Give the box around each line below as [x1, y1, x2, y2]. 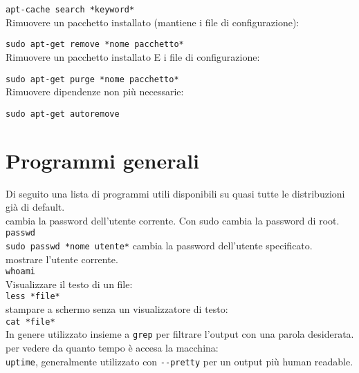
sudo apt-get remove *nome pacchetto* [6, 39, 184, 50]
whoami [6, 267, 35, 277]
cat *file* [6, 316, 55, 327]
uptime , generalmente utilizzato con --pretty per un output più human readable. [6, 354, 353, 368]
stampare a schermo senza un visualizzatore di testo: [6, 302, 228, 316]
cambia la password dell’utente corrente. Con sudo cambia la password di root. [6, 213, 340, 227]
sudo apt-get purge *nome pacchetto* [6, 74, 179, 84]
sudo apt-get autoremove [6, 108, 120, 119]
